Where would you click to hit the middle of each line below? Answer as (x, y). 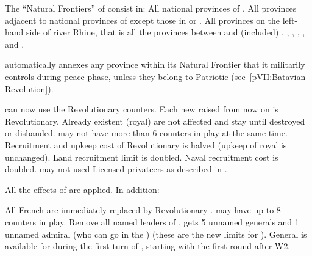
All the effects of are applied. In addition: (82, 189)
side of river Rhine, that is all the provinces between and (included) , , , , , (166, 32)
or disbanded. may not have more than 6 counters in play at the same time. (146, 133)
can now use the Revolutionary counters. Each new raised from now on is (142, 109)
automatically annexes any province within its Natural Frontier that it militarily (155, 64)
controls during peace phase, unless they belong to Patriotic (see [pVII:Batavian (155, 76)
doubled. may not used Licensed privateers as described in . (116, 169)
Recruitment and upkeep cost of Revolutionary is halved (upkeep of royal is (146, 144)
